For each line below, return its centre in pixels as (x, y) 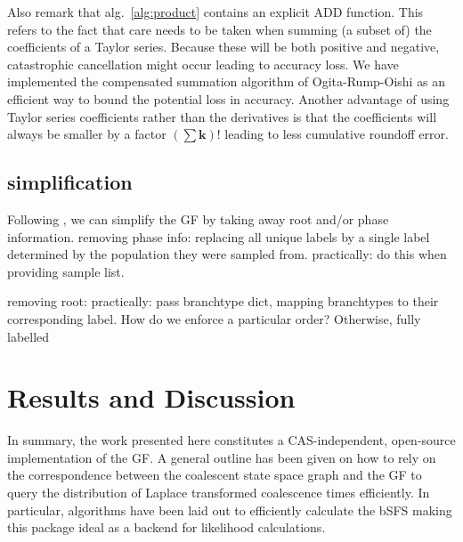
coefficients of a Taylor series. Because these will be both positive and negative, (223, 47)
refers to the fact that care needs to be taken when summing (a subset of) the (219, 29)
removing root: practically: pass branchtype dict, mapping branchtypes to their (223, 301)
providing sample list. (66, 271)
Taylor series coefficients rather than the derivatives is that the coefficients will (222, 116)
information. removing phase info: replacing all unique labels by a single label (219, 236)
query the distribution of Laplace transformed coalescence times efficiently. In (219, 493)
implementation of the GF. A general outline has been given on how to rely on (222, 457)
